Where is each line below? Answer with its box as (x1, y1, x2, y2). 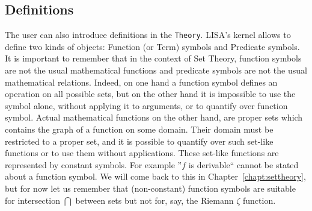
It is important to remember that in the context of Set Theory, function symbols (5, 52, 302, 65)
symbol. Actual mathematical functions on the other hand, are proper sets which (5, 111, 303, 124)
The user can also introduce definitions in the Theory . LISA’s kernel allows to (5, 28, 291, 41)
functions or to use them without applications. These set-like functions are (5, 146, 279, 159)
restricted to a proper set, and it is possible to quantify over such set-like (5, 134, 274, 147)
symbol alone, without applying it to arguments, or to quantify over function (5, 99, 288, 112)
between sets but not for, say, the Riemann (75, 194, 234, 206)
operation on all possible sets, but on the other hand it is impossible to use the (5, 87, 296, 100)
